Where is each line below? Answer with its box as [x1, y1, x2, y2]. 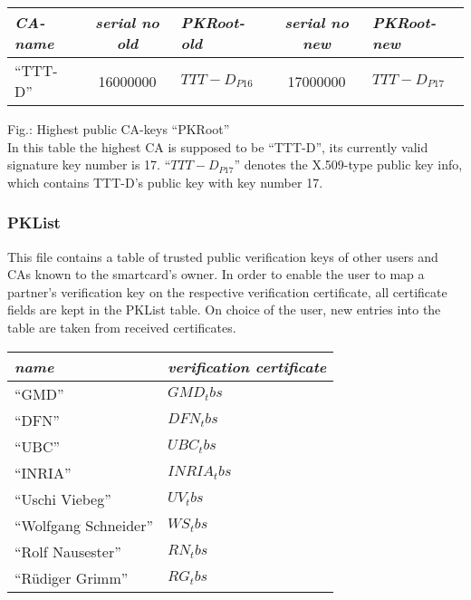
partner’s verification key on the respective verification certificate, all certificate [7, 282, 447, 301]
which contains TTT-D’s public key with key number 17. [7, 172, 323, 191]
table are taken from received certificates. [7, 317, 236, 336]
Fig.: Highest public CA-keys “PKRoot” [7, 120, 230, 138]
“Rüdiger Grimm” [14, 566, 129, 588]
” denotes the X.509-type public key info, [234, 155, 463, 174]
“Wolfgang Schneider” [14, 514, 153, 536]
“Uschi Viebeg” [14, 488, 111, 509]
